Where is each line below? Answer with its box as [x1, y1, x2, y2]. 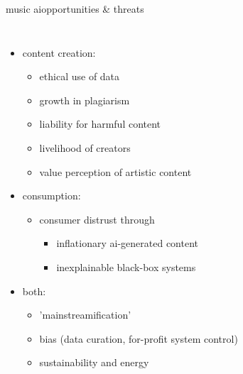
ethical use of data [39, 69, 120, 84]
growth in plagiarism [39, 92, 130, 107]
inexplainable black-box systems [56, 259, 196, 274]
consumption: [22, 188, 81, 203]
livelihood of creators [39, 140, 131, 155]
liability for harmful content [39, 116, 161, 131]
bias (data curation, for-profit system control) [39, 331, 238, 346]
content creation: [22, 45, 96, 60]
